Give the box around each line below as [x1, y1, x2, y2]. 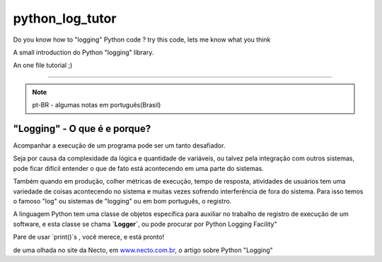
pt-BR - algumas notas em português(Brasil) [32, 101, 161, 109]
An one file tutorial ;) [13, 61, 73, 70]
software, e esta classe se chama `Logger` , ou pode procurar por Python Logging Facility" [13, 220, 277, 228]
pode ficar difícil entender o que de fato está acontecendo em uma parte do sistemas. [13, 164, 265, 172]
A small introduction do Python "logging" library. [13, 48, 154, 56]
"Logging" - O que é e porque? [13, 122, 151, 134]
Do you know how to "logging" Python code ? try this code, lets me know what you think [13, 35, 271, 44]
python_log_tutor [13, 11, 117, 26]
